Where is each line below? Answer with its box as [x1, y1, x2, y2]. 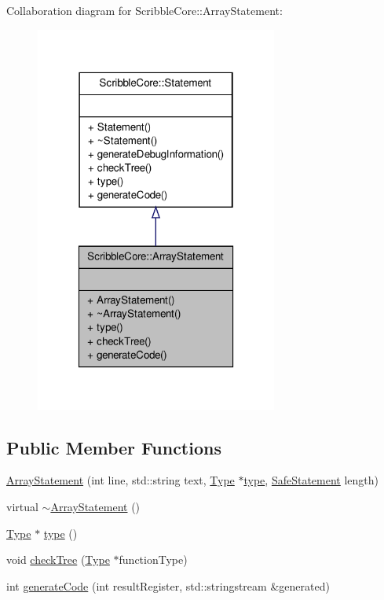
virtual [6, 499, 38, 514]
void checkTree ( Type [6, 551, 110, 568]
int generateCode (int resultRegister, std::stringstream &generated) [6, 577, 330, 594]
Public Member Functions [6, 435, 221, 459]
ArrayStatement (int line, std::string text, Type [6, 472, 235, 488]
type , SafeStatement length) [243, 472, 379, 488]
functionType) [119, 551, 188, 568]
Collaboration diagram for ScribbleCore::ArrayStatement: [6, 2, 283, 18]
